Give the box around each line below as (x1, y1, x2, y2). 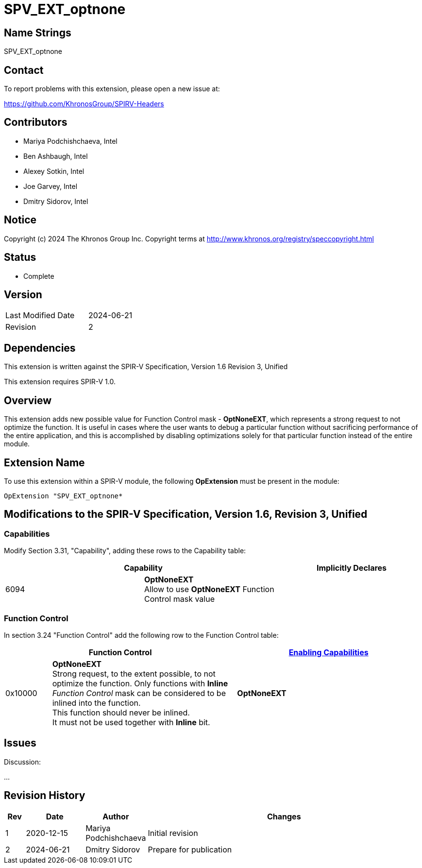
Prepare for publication (148, 844, 232, 854)
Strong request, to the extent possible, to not (52, 668, 216, 679)
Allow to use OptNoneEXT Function (144, 584, 274, 595)
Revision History (4, 789, 85, 802)
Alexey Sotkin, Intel (23, 167, 84, 175)
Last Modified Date (5, 310, 75, 321)
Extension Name (4, 456, 85, 469)
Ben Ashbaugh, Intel (23, 152, 88, 160)
